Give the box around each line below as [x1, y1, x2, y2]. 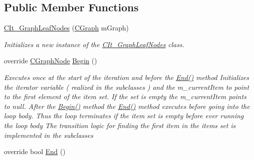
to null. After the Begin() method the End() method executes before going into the [4, 101, 250, 111]
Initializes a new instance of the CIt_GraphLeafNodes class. [4, 39, 185, 49]
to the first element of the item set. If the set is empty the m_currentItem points [4, 91, 247, 102]
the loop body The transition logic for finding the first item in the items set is [4, 120, 236, 130]
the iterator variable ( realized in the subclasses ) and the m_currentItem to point [4, 81, 249, 92]
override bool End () [4, 146, 66, 157]
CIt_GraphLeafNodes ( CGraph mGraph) [4, 23, 129, 33]
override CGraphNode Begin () [4, 55, 97, 66]
